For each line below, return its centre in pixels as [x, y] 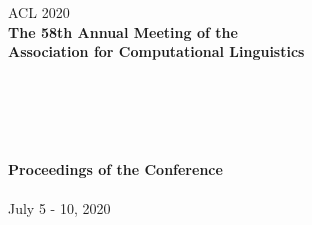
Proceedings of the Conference [115, 168]
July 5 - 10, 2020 [59, 207]
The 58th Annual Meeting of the [123, 31]
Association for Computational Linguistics [156, 51]
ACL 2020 [39, 12]
